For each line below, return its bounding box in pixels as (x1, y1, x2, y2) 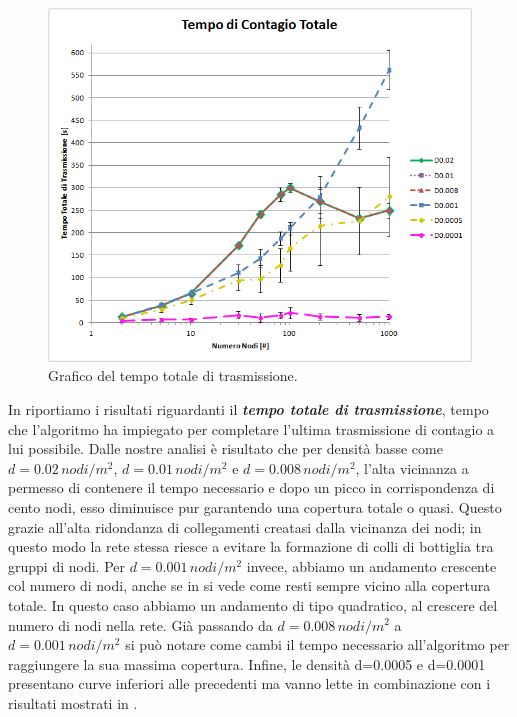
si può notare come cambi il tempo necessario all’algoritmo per (125, 634, 510, 655)
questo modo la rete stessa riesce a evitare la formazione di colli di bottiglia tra (8, 536, 494, 557)
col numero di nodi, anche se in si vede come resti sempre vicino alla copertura (8, 575, 491, 596)
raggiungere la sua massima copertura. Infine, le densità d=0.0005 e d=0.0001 (8, 653, 486, 674)
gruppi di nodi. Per (8, 555, 125, 576)
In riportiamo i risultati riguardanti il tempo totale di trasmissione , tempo (8, 399, 489, 420)
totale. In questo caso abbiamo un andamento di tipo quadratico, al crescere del (8, 594, 498, 615)
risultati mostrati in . (8, 692, 138, 713)
